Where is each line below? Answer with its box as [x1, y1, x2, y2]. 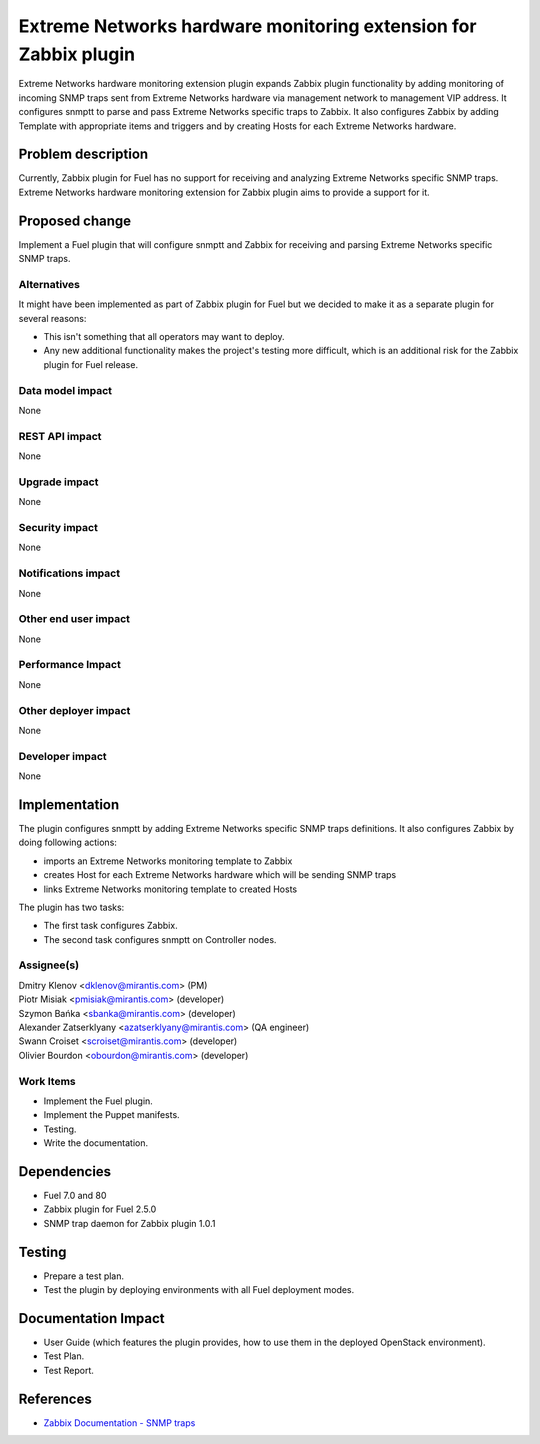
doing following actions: [18, 836, 117, 849]
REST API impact [18, 429, 102, 443]
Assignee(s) [18, 958, 80, 972]
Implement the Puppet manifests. [43, 1109, 180, 1121]
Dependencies [18, 1163, 112, 1180]
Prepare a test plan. [43, 1270, 125, 1282]
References [18, 1390, 92, 1407]
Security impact [18, 521, 99, 534]
